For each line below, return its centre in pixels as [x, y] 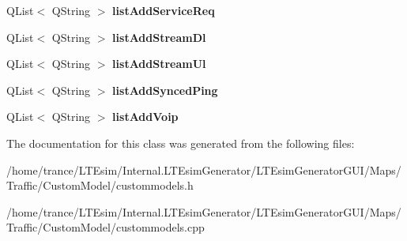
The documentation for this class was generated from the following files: [181, 143]
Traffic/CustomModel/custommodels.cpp [106, 227]
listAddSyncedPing [165, 90]
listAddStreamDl [159, 37]
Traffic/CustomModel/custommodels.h [100, 185]
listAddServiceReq [164, 10]
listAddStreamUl [159, 64]
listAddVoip [145, 117]
